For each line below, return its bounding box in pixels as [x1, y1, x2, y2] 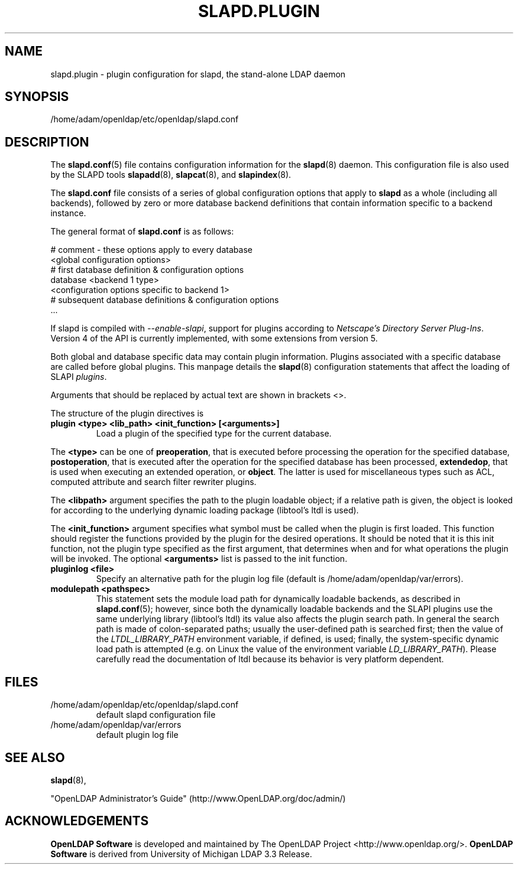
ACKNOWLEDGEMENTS [5, 813, 149, 829]
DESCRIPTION [5, 134, 89, 149]
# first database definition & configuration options [50, 265, 244, 275]
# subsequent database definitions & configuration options [50, 295, 279, 305]
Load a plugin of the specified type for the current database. [96, 428, 332, 439]
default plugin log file [96, 730, 179, 740]
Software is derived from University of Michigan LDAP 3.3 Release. [50, 848, 312, 859]
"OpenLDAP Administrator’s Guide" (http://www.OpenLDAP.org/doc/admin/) [50, 793, 346, 803]
